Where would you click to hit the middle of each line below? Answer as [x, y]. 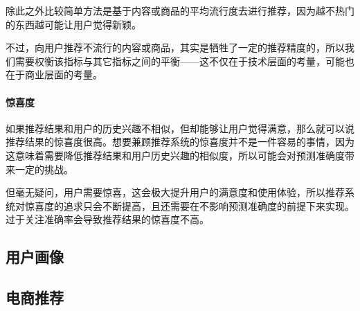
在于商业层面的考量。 [54, 74]
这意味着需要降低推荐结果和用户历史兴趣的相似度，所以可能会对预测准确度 [175, 155]
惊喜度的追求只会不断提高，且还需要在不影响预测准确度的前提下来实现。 [189, 205]
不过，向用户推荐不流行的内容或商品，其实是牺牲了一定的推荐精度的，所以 [175, 47]
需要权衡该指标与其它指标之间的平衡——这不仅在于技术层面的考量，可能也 [184, 61]
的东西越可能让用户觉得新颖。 [73, 24]
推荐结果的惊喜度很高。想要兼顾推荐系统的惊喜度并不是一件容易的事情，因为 [180, 142]
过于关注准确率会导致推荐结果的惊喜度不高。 [107, 219]
